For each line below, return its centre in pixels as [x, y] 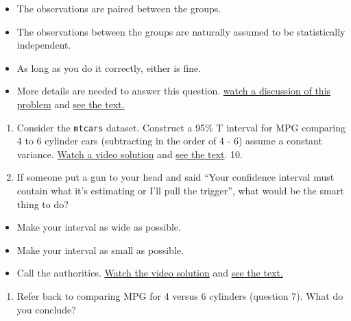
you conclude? [46, 309]
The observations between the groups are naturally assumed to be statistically [181, 31]
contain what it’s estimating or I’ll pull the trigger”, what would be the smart [180, 190]
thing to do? [43, 204]
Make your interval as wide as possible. [99, 227]
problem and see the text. [71, 104]
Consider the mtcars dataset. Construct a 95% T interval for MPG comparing [181, 127]
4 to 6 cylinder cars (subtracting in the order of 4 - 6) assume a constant [169, 141]
